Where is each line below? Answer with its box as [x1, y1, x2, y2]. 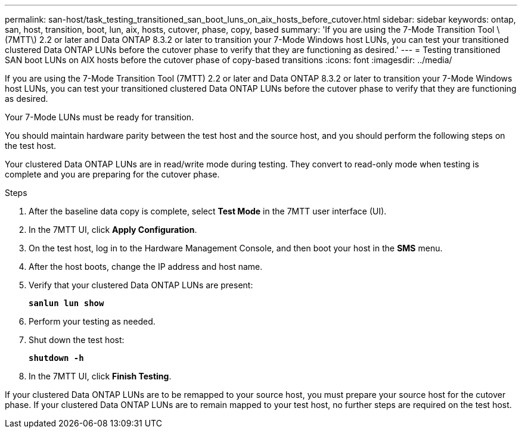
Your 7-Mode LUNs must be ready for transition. [5, 112, 194, 122]
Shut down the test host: [29, 335, 125, 345]
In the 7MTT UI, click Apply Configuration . [29, 225, 197, 235]
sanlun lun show [29, 298, 104, 308]
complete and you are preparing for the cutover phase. [5, 169, 220, 179]
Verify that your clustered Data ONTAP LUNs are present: [29, 280, 253, 290]
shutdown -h [29, 353, 84, 363]
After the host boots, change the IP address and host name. [29, 261, 263, 272]
